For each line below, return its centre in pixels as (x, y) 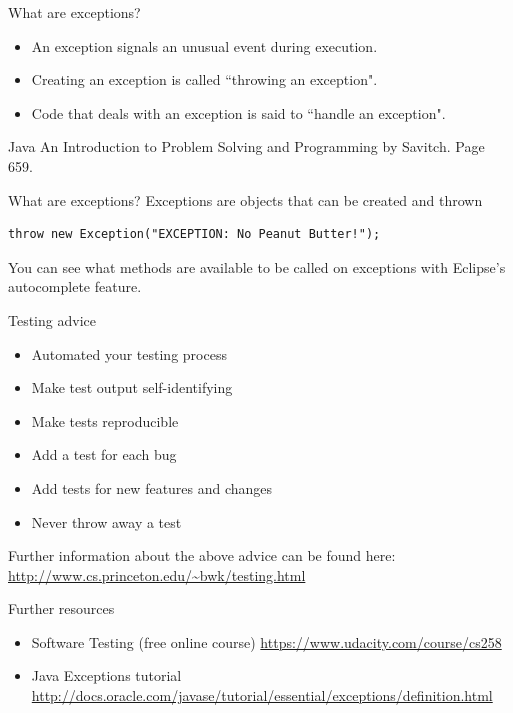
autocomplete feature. (75, 286)
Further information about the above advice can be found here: (202, 555)
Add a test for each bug (104, 454)
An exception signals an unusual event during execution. (204, 45)
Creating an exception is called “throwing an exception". (204, 79)
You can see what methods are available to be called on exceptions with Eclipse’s (257, 266)
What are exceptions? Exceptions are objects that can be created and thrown (245, 199)
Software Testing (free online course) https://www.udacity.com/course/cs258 (266, 641)
